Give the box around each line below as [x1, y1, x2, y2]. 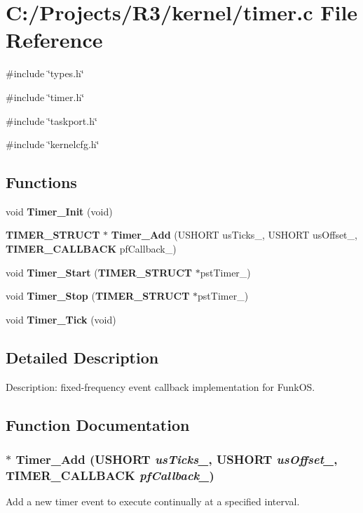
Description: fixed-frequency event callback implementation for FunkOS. [6, 379, 315, 394]
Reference [6, 25, 103, 54]
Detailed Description [6, 346, 159, 368]
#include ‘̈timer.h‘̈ [6, 89, 85, 104]
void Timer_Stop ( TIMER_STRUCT [6, 288, 190, 303]
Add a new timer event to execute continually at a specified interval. [6, 494, 300, 509]
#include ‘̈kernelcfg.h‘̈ [6, 137, 100, 152]
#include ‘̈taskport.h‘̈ [6, 113, 97, 128]
